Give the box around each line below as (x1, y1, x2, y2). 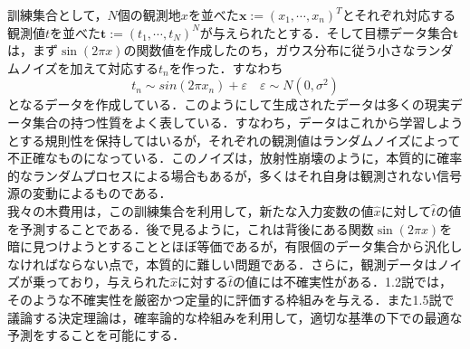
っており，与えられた (44, 272, 170, 291)
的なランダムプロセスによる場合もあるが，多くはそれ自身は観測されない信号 (7, 165, 462, 184)
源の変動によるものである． (7, 184, 172, 203)
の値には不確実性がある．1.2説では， (232, 272, 452, 291)
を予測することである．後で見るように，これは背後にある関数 (7, 219, 374, 238)
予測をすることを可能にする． (7, 325, 186, 344)
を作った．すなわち (168, 58, 283, 77)
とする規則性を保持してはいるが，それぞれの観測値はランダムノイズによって (7, 130, 461, 149)
